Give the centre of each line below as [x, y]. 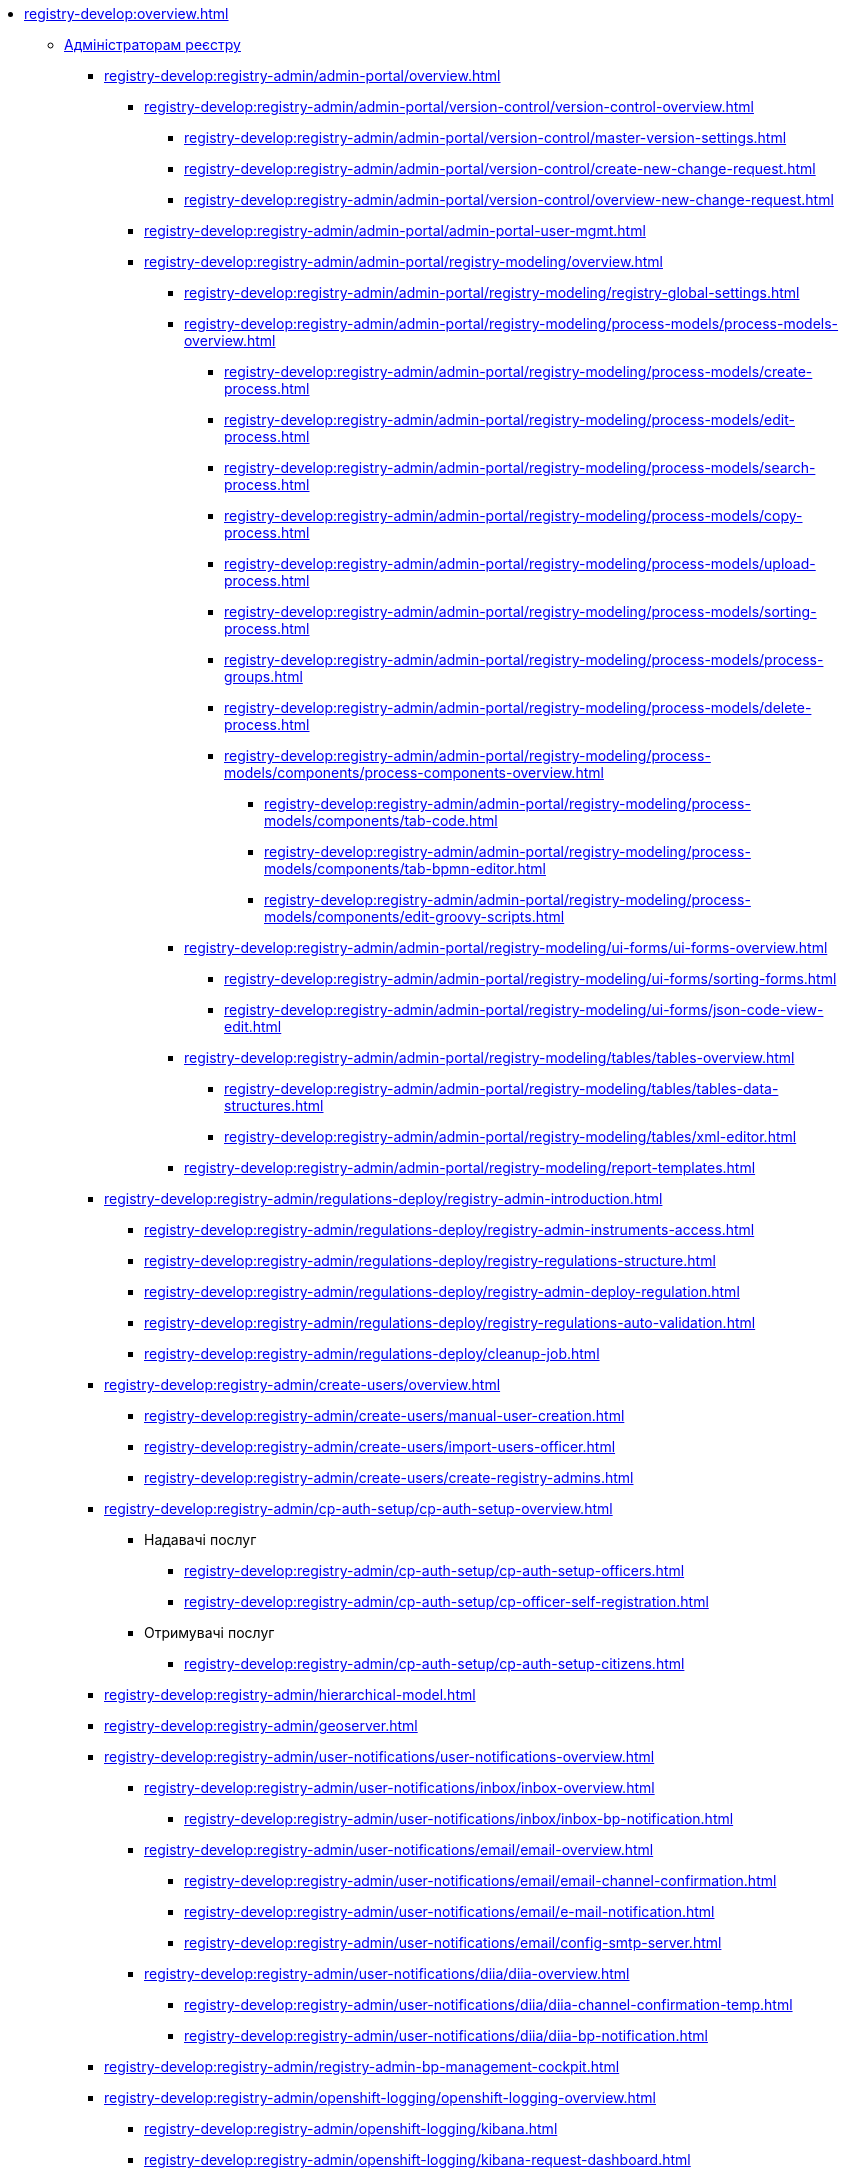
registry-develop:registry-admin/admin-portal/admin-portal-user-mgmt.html [395, 230]
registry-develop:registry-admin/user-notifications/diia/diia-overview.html [387, 1973]
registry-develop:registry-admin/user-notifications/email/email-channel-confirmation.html [480, 1880]
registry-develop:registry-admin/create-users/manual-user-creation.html [384, 1415]
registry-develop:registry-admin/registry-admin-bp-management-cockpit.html [362, 2066]
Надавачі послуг [200, 1539]
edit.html [253, 1026]
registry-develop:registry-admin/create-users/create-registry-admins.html [389, 1477]
